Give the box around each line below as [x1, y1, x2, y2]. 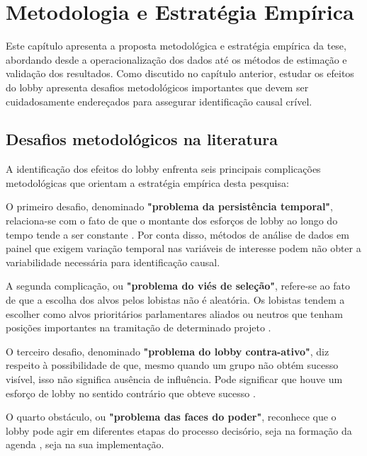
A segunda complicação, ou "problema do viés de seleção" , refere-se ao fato [6, 278, 350, 293]
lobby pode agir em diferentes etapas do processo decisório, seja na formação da [6, 423, 352, 438]
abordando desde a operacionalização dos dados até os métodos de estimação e [6, 52, 347, 67]
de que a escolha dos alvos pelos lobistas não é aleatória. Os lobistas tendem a [6, 292, 345, 307]
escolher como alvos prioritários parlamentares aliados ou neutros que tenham [6, 306, 343, 321]
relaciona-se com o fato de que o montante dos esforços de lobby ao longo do [6, 213, 338, 228]
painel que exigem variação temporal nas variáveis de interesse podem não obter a [6, 241, 361, 256]
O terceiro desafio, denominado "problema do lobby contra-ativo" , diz [6, 343, 329, 358]
